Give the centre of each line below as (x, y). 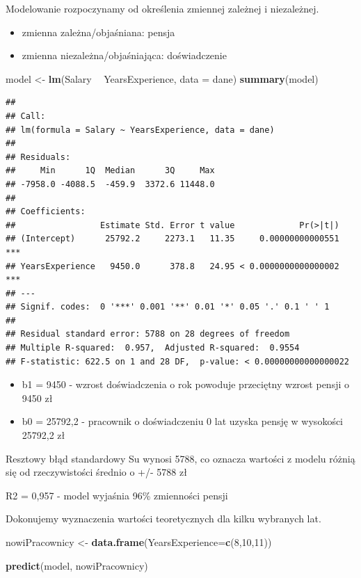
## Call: (26, 116)
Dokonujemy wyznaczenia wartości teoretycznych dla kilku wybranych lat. (163, 519)
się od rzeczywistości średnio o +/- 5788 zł (96, 472)
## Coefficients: (46, 212)
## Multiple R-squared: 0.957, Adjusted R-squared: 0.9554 (153, 348)
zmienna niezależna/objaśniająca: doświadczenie (124, 55)
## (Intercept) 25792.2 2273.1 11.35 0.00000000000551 (173, 239)
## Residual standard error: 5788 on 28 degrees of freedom (148, 334)
